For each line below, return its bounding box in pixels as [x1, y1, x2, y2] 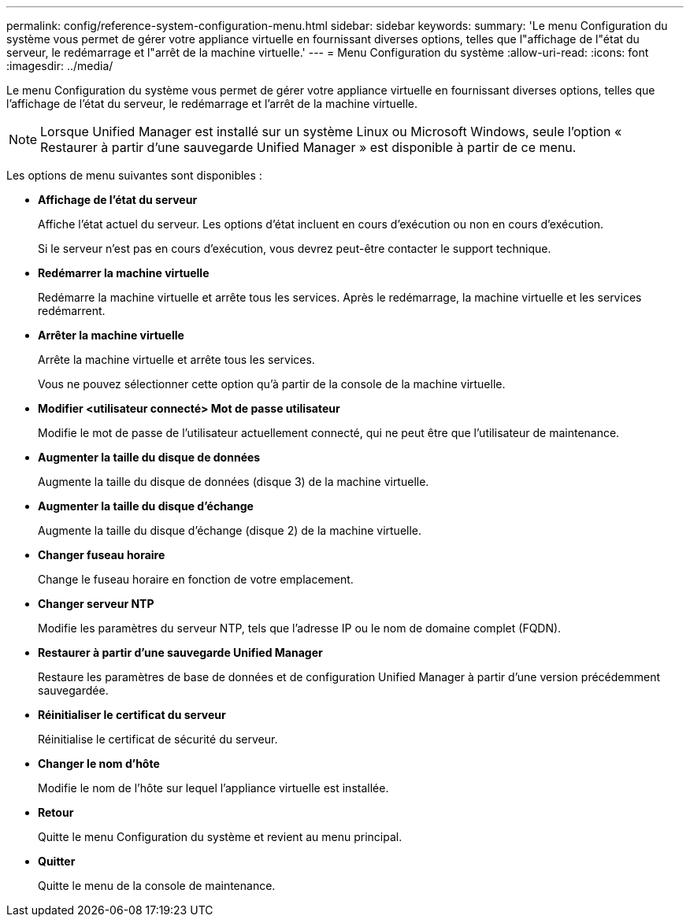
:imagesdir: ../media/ [6, 59, 113, 72]
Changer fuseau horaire [38, 548, 165, 562]
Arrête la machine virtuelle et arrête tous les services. [38, 353, 315, 366]
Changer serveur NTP [38, 597, 154, 610]
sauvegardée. [38, 684, 109, 697]
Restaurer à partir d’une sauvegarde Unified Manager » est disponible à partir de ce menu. [40, 139, 577, 155]
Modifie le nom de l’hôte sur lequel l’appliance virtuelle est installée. [38, 781, 389, 795]
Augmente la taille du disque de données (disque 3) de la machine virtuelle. [38, 475, 429, 488]
